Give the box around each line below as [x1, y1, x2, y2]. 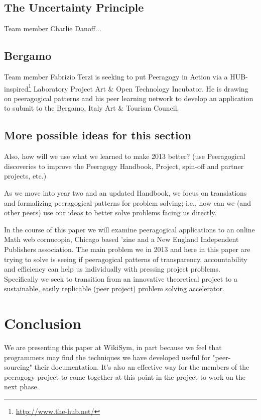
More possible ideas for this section [4, 127, 192, 143]
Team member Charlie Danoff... [4, 23, 101, 34]
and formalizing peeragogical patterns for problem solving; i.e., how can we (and [4, 197, 251, 208]
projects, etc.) [4, 171, 47, 181]
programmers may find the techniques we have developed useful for [4, 352, 210, 362]
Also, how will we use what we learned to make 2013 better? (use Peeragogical [4, 151, 245, 161]
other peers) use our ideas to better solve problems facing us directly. [4, 207, 217, 218]
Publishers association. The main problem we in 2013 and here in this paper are [4, 243, 250, 254]
